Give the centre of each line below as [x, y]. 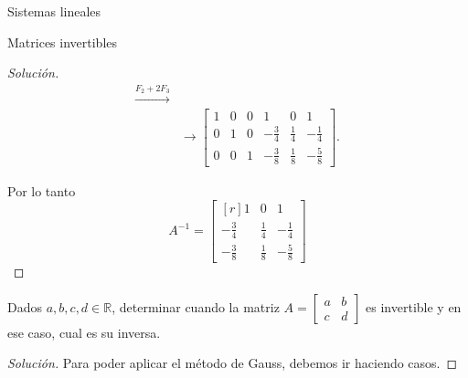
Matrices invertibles [63, 42]
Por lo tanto [42, 190]
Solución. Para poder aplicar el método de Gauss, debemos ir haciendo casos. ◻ [233, 363]
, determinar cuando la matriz [196, 306]
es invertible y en [414, 306]
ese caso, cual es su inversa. [84, 332]
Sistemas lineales [54, 11]
